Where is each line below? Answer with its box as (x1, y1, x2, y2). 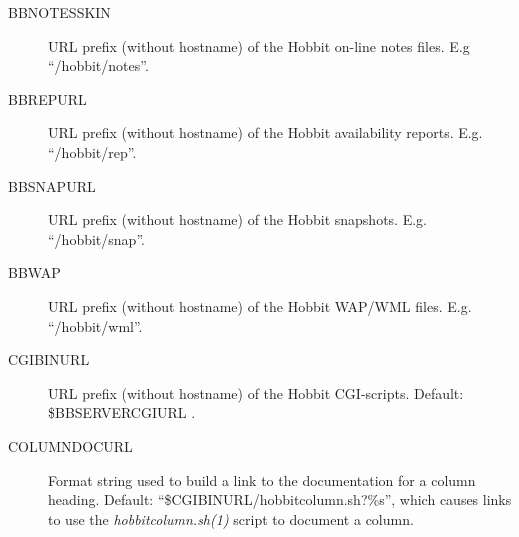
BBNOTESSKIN (8, 2, 111, 22)
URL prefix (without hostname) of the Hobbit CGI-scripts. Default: (48, 382, 464, 403)
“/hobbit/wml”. (48, 315, 143, 336)
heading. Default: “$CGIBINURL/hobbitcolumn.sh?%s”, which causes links (48, 489, 512, 510)
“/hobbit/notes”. (48, 55, 149, 76)
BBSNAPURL (8, 175, 96, 196)
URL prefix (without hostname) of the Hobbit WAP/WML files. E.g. (48, 295, 472, 316)
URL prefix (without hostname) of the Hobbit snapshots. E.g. (48, 209, 427, 230)
